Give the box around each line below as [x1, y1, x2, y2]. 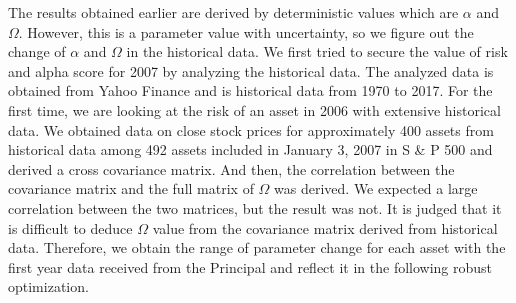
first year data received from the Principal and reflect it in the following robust [8, 256, 493, 277]
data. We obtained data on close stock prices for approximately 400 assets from [8, 119, 494, 140]
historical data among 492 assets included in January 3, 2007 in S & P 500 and [8, 139, 493, 160]
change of [8, 41, 66, 62]
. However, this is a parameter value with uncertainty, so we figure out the [18, 21, 474, 42]
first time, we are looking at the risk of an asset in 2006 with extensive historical [8, 99, 501, 120]
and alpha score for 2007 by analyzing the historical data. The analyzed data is [8, 60, 494, 81]
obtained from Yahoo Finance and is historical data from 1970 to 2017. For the [8, 80, 493, 101]
